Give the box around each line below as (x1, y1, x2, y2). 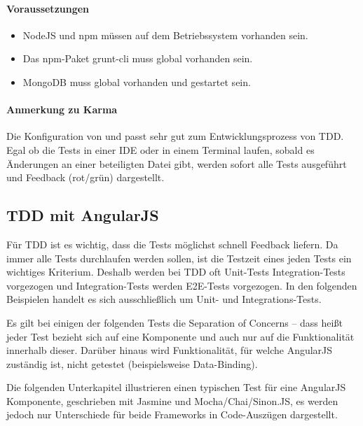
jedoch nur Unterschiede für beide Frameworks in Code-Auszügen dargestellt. (6, 407, 338, 422)
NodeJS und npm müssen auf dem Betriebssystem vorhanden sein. (22, 27, 308, 42)
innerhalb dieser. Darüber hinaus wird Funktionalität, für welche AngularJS (6, 343, 333, 357)
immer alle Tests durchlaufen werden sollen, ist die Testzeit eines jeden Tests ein (6, 250, 352, 265)
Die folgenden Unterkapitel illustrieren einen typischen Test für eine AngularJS (6, 380, 346, 395)
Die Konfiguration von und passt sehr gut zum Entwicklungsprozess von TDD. (6, 129, 344, 143)
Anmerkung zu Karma (6, 102, 118, 117)
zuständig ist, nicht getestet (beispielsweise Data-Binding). (6, 356, 258, 371)
